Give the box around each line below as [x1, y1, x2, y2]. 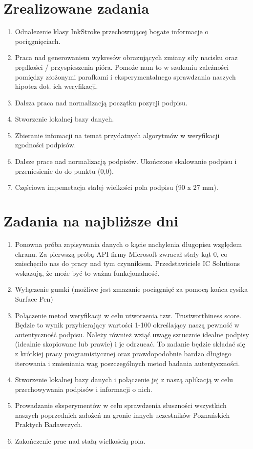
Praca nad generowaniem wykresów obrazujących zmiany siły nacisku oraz [15, 52, 238, 62]
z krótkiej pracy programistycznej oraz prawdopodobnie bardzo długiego [15, 348, 232, 358]
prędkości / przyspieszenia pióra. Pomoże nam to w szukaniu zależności [15, 61, 229, 72]
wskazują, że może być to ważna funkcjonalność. [15, 267, 160, 278]
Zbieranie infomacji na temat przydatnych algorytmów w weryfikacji [15, 130, 220, 140]
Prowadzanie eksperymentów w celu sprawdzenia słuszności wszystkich [15, 400, 227, 410]
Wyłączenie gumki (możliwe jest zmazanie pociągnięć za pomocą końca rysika [15, 284, 248, 294]
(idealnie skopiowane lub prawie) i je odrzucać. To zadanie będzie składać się [15, 339, 245, 349]
